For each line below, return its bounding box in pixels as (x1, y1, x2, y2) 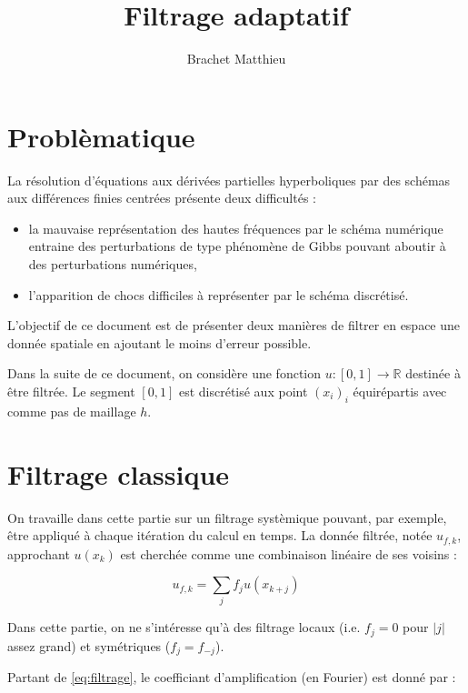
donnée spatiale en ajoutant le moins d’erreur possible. (7, 333, 312, 352)
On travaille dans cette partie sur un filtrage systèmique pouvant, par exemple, (7, 507, 447, 527)
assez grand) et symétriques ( (7, 636, 171, 655)
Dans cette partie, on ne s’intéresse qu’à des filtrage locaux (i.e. (7, 618, 361, 637)
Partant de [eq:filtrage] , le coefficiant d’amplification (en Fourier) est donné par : (7, 668, 456, 687)
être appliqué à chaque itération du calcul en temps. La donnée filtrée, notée (7, 526, 433, 545)
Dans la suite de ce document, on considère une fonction (7, 364, 322, 383)
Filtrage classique (7, 455, 230, 492)
